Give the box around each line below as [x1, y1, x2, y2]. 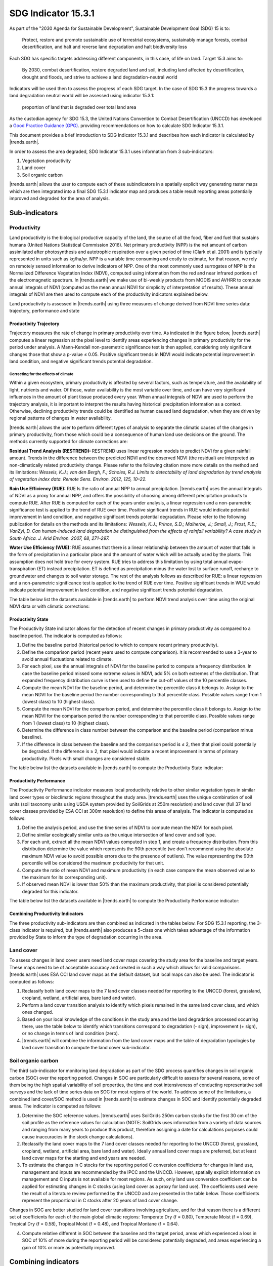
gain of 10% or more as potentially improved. [22, 1244, 116, 1250]
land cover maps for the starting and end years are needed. [22, 1155, 146, 1161]
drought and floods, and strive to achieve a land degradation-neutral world [22, 74, 178, 80]
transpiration [9, 566, 36, 572]
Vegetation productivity [22, 157, 71, 164]
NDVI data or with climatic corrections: [9, 603, 90, 610]
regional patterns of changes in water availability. [9, 415, 112, 421]
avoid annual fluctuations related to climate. [22, 656, 113, 662]
